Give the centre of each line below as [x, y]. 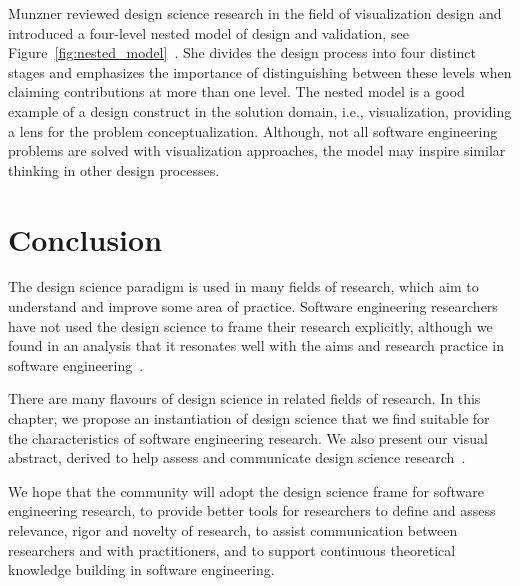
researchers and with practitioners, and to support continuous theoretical [232, 549]
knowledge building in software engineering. [141, 569]
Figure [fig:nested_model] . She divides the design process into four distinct [242, 52]
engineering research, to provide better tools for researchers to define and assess [252, 510]
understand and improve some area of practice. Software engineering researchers [253, 306]
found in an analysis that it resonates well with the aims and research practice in [256, 345]
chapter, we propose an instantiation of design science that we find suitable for [249, 418]
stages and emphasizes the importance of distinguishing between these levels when [260, 71]
